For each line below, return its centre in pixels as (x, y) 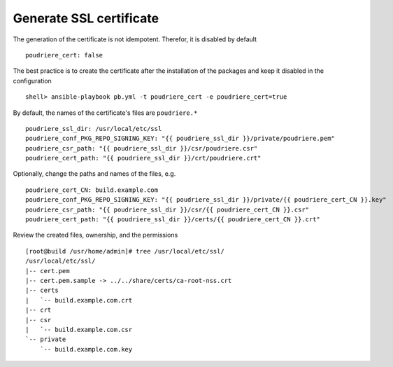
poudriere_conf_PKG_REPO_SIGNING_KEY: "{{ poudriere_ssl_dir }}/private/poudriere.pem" (180, 139)
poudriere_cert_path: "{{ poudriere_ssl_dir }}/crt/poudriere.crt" (143, 158)
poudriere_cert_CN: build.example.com (92, 190)
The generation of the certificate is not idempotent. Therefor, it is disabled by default (135, 39)
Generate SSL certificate (86, 18)
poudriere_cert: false (64, 55)
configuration (32, 81)
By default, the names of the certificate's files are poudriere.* (105, 113)
